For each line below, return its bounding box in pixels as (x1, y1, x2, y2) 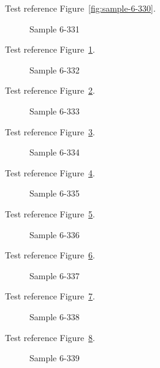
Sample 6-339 (29, 351, 80, 364)
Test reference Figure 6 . (5, 249, 95, 261)
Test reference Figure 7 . (5, 290, 95, 302)
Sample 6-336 (29, 228, 80, 241)
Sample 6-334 (29, 146, 80, 159)
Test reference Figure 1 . (5, 43, 95, 56)
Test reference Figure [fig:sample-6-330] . (5, 2, 156, 14)
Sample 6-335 (29, 187, 80, 200)
